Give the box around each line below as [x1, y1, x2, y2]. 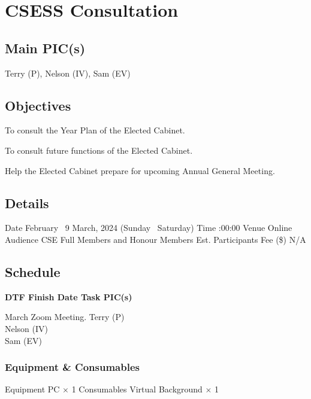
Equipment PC [5, 383, 60, 395]
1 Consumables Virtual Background [71, 383, 203, 395]
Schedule [5, 262, 61, 281]
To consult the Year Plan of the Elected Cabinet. [5, 124, 185, 136]
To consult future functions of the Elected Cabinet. [5, 144, 193, 156]
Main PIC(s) [5, 38, 86, 57]
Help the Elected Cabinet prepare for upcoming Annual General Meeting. [5, 164, 275, 176]
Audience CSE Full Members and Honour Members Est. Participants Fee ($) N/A [5, 233, 306, 245]
